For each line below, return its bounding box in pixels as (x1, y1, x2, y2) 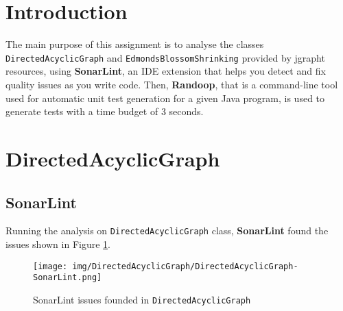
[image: (33, 261, 68, 271)
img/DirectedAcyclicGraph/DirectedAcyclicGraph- (72, 261, 298, 271)
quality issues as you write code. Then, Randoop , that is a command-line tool (5, 77, 338, 91)
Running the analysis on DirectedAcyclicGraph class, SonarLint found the (5, 223, 329, 238)
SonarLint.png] (33, 273, 102, 283)
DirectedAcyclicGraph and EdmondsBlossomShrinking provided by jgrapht (5, 50, 325, 64)
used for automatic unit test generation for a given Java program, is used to (5, 90, 325, 105)
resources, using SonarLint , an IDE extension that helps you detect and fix (5, 64, 326, 78)
